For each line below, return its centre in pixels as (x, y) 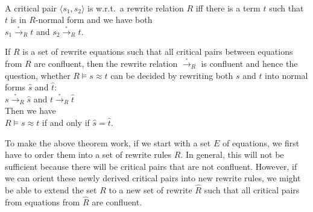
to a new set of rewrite (150, 190)
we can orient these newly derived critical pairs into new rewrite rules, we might (153, 178)
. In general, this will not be (232, 154)
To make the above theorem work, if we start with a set (108, 142)
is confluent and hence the (249, 63)
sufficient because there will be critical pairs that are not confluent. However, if (151, 166)
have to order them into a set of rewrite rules (88, 154)
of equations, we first (261, 142)
